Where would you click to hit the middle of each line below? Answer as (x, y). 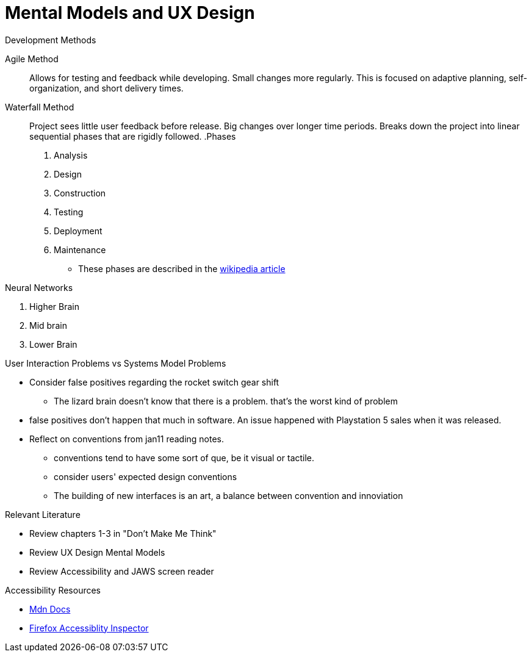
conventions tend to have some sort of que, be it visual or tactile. (184, 458)
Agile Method (32, 59)
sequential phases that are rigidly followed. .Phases (133, 136)
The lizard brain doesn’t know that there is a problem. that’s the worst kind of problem (226, 401)
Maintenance (80, 250)
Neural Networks (39, 287)
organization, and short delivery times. (106, 88)
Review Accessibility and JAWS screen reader (122, 571)
